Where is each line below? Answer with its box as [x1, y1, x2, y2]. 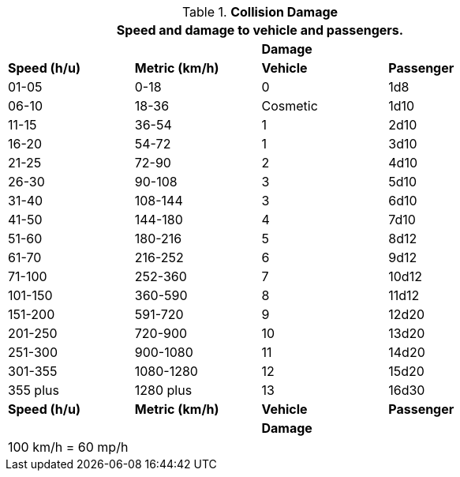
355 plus [8, 382, 59, 398]
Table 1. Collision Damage [181, 4, 338, 20]
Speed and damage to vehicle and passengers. [116, 22, 404, 38]
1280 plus [134, 382, 193, 398]
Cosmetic [261, 98, 318, 114]
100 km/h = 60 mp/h [8, 439, 129, 455]
